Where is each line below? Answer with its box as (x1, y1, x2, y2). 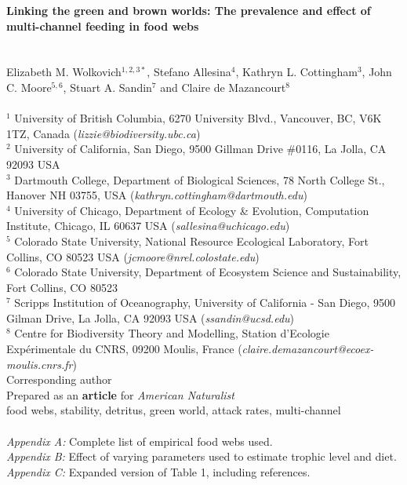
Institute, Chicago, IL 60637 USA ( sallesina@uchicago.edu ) (6, 217, 290, 234)
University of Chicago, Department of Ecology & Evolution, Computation (14, 202, 369, 218)
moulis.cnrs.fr (6, 356, 73, 372)
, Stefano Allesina (147, 64, 231, 80)
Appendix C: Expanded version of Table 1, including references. (6, 463, 311, 480)
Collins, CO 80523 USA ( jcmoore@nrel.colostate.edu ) (6, 248, 260, 264)
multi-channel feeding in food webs (6, 17, 199, 34)
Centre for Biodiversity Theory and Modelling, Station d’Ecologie (14, 325, 329, 341)
